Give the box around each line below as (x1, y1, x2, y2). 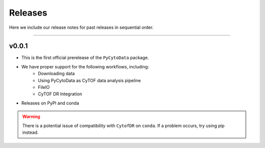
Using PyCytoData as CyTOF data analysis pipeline (38, 77, 141, 83)
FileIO (38, 85, 50, 90)
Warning (22, 114, 40, 120)
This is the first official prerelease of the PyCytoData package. (21, 55, 149, 61)
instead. (22, 129, 39, 135)
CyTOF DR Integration (38, 91, 82, 97)
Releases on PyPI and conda (21, 100, 79, 106)
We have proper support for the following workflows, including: (21, 63, 149, 69)
